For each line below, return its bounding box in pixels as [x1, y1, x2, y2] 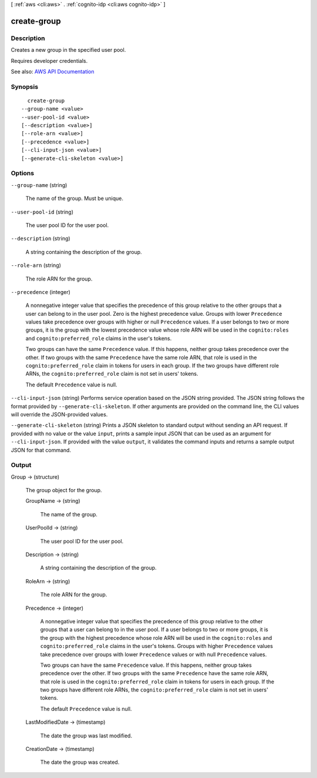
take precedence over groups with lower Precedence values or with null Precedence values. [40, 650, 267, 658]
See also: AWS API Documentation [11, 68, 95, 75]
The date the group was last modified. [40, 732, 132, 739]
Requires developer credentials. [11, 57, 88, 64]
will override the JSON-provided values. [11, 410, 108, 418]
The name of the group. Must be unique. [25, 195, 123, 202]
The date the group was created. [40, 759, 120, 766]
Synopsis [11, 82, 38, 91]
